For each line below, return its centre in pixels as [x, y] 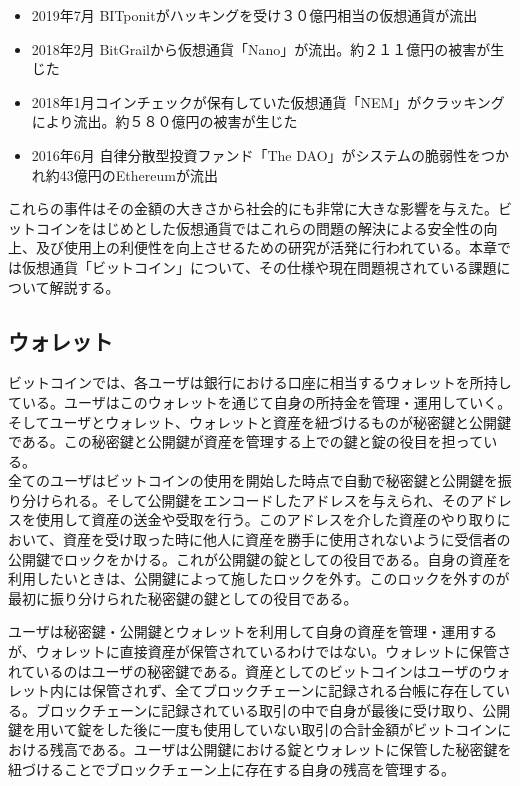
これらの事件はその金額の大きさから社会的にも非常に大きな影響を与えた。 [253, 208]
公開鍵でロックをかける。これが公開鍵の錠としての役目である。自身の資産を [260, 558]
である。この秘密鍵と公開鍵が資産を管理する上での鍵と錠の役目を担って [246, 441]
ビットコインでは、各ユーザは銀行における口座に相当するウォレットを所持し [260, 382]
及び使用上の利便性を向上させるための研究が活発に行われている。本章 [266, 247]
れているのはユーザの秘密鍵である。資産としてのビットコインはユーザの [245, 670]
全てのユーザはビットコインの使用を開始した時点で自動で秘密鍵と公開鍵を [253, 480]
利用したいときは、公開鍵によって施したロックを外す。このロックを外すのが [259, 578]
